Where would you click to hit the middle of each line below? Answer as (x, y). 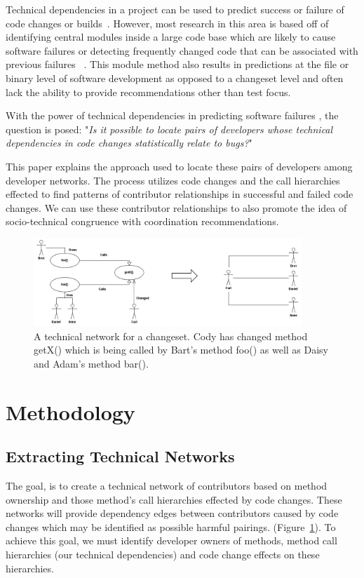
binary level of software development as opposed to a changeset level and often (175, 78)
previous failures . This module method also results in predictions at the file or (177, 64)
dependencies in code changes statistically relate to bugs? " (129, 143)
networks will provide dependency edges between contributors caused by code (172, 513)
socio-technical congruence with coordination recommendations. (142, 221)
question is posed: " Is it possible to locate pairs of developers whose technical (169, 129)
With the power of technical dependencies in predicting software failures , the (172, 115)
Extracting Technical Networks (120, 456)
